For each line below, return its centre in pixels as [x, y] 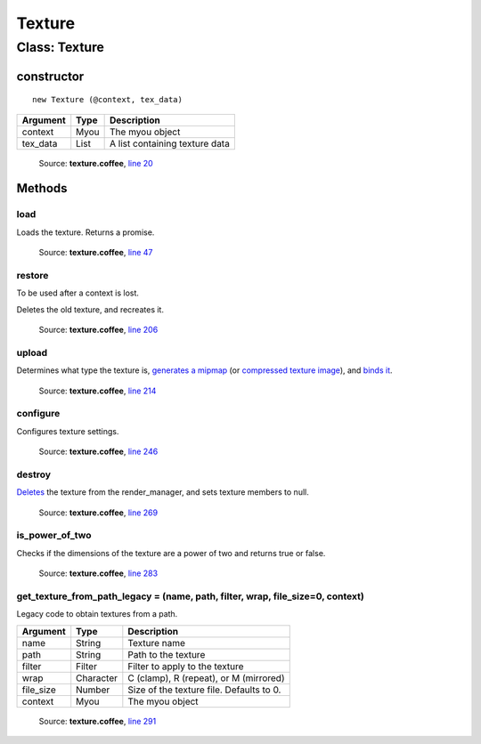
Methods [42, 188]
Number [93, 690]
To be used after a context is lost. [78, 293]
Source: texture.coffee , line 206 [98, 330]
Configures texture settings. [68, 431]
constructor [50, 76]
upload [32, 352]
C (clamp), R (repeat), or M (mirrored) [206, 678]
